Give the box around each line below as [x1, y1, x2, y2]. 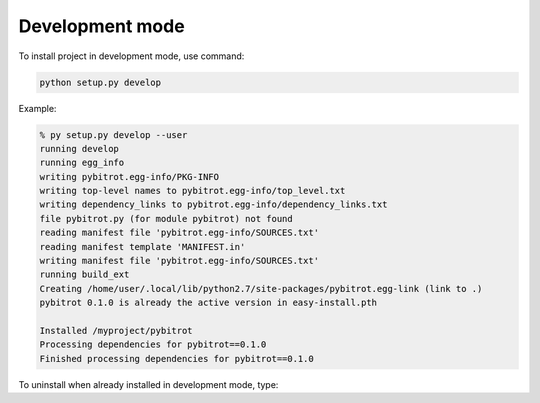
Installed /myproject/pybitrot [39, 325, 194, 336]
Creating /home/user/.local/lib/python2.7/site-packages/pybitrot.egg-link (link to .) [39, 283, 483, 294]
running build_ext [39, 269, 130, 280]
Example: [18, 102, 57, 114]
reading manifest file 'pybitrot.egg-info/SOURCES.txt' [39, 227, 320, 239]
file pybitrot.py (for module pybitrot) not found [39, 213, 294, 224]
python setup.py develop [39, 76, 162, 88]
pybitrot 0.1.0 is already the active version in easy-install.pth [39, 297, 378, 309]
